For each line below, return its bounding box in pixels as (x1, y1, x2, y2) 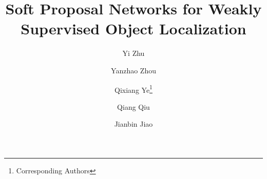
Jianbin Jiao (114, 118, 153, 129)
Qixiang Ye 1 (115, 83, 152, 95)
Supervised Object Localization (21, 18, 246, 39)
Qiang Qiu (117, 101, 150, 112)
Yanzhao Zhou (111, 65, 156, 75)
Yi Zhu (122, 48, 145, 58)
